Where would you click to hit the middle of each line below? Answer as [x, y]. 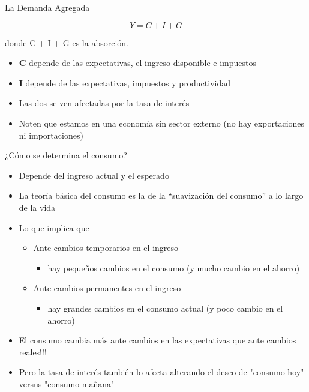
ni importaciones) [51, 135]
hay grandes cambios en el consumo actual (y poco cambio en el [165, 308]
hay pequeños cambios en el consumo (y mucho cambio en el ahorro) [174, 267]
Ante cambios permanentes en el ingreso [107, 288]
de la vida [37, 207]
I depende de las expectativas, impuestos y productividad [124, 83]
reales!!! [33, 351]
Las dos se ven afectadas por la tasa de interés [104, 103]
